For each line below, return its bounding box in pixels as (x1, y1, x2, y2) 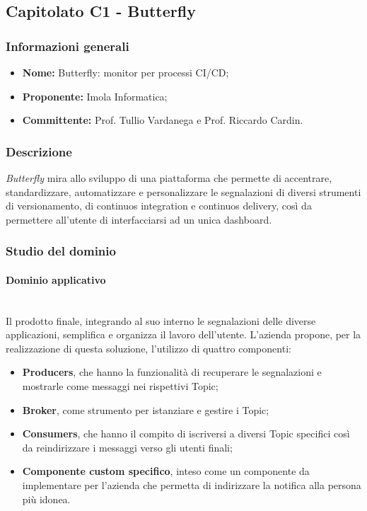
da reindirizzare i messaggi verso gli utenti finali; (22, 440, 233, 454)
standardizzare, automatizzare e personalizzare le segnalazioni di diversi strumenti (6, 184, 361, 199)
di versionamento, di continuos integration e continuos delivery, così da (6, 198, 312, 213)
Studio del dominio (6, 242, 116, 260)
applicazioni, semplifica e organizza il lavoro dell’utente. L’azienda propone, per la (6, 327, 361, 342)
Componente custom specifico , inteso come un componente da (22, 464, 310, 478)
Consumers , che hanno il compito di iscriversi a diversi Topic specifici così (22, 426, 350, 441)
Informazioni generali (6, 37, 129, 54)
